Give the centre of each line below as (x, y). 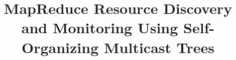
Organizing (60, 47)
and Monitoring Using (100, 28)
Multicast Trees (159, 47)
